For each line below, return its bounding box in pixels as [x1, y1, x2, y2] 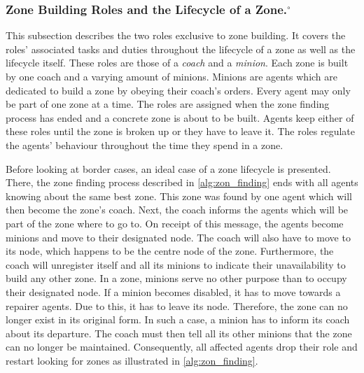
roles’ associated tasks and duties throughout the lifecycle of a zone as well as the [6, 41, 356, 56]
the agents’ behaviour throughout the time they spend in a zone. [6, 137, 283, 152]
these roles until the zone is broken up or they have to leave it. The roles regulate [6, 124, 355, 139]
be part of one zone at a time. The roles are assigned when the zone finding [6, 97, 330, 111]
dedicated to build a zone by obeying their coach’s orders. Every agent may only [6, 83, 351, 97]
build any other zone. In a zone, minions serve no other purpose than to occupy [6, 271, 347, 286]
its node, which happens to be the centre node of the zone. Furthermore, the [6, 244, 334, 258]
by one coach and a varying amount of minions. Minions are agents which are [6, 69, 338, 83]
